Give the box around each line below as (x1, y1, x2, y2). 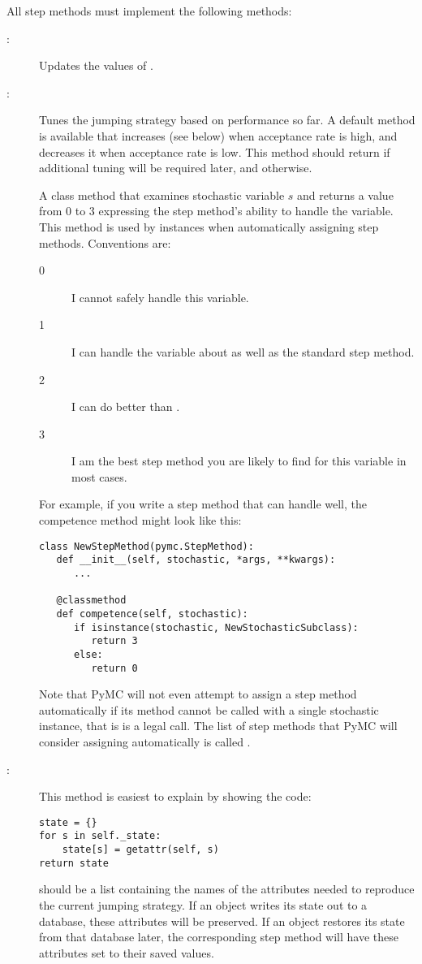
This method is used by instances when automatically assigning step (39, 218, 379, 235)
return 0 (91, 662, 138, 674)
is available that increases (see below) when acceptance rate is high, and (39, 127, 398, 144)
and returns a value (297, 186, 394, 203)
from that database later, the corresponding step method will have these (39, 928, 399, 945)
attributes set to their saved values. (39, 944, 214, 961)
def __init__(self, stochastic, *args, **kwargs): (56, 554, 336, 566)
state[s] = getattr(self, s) (62, 844, 219, 856)
